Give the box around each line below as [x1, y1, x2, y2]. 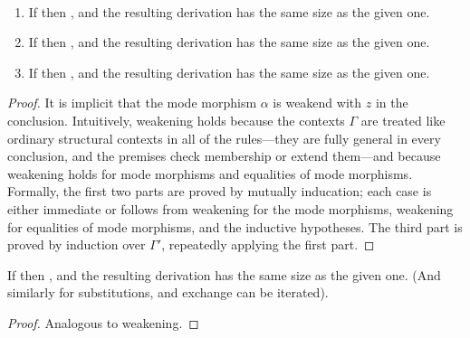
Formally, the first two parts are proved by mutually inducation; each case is [7, 182, 432, 201]
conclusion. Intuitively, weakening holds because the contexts [7, 110, 345, 129]
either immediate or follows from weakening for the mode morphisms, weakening [7, 199, 454, 218]
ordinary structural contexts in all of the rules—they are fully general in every [7, 128, 441, 147]
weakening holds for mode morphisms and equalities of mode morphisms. [7, 164, 413, 183]
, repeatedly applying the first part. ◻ [161, 235, 375, 254]
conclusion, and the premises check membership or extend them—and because [7, 146, 441, 165]
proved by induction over [7, 235, 146, 254]
